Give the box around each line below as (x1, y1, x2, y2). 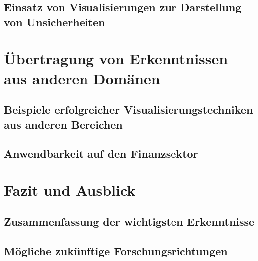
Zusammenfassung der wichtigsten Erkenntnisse (4, 214, 255, 229)
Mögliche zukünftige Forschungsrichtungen (4, 243, 228, 259)
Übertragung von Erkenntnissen (4, 48, 228, 69)
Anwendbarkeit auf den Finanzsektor (4, 146, 198, 161)
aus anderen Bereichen (4, 116, 123, 132)
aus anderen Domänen (4, 68, 160, 88)
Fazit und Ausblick (4, 179, 136, 200)
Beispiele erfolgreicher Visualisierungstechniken (4, 102, 253, 117)
